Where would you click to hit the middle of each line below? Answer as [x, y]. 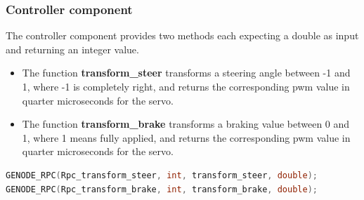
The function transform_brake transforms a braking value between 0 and [186, 124]
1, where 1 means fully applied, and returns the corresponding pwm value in [186, 137]
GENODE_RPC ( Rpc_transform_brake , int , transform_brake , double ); [162, 189]
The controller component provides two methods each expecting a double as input [182, 35]
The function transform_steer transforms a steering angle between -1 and [186, 73]
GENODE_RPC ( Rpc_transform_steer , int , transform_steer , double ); [162, 175]
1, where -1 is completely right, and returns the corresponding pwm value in [186, 86]
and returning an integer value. [72, 49]
